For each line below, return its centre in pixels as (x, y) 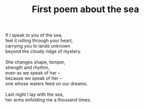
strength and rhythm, (27, 67)
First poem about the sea (85, 9)
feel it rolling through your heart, (39, 41)
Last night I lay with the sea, (35, 94)
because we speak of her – (34, 78)
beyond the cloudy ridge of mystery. (43, 51)
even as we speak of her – (33, 73)
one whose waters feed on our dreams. (47, 84)
